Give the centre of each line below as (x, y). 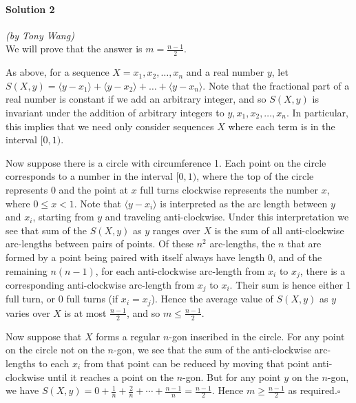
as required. (313, 390)
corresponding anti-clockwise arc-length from (100, 284)
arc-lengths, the (242, 244)
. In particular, (317, 112)
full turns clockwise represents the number (229, 189)
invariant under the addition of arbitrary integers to (115, 112)
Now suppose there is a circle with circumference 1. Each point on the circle (166, 162)
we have (22, 390)
